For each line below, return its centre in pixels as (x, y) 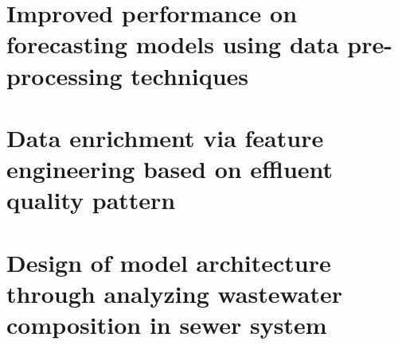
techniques (190, 75)
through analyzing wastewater (175, 293)
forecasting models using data (173, 44)
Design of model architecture (169, 262)
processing (64, 75)
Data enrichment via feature (165, 137)
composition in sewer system (167, 325)
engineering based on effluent (170, 169)
